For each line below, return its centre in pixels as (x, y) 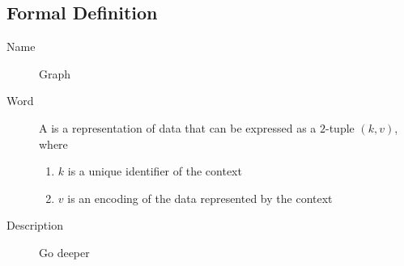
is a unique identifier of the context (155, 171)
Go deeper (64, 252)
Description (35, 225)
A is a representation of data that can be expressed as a (178, 127)
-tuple (340, 127)
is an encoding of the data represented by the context (200, 198)
